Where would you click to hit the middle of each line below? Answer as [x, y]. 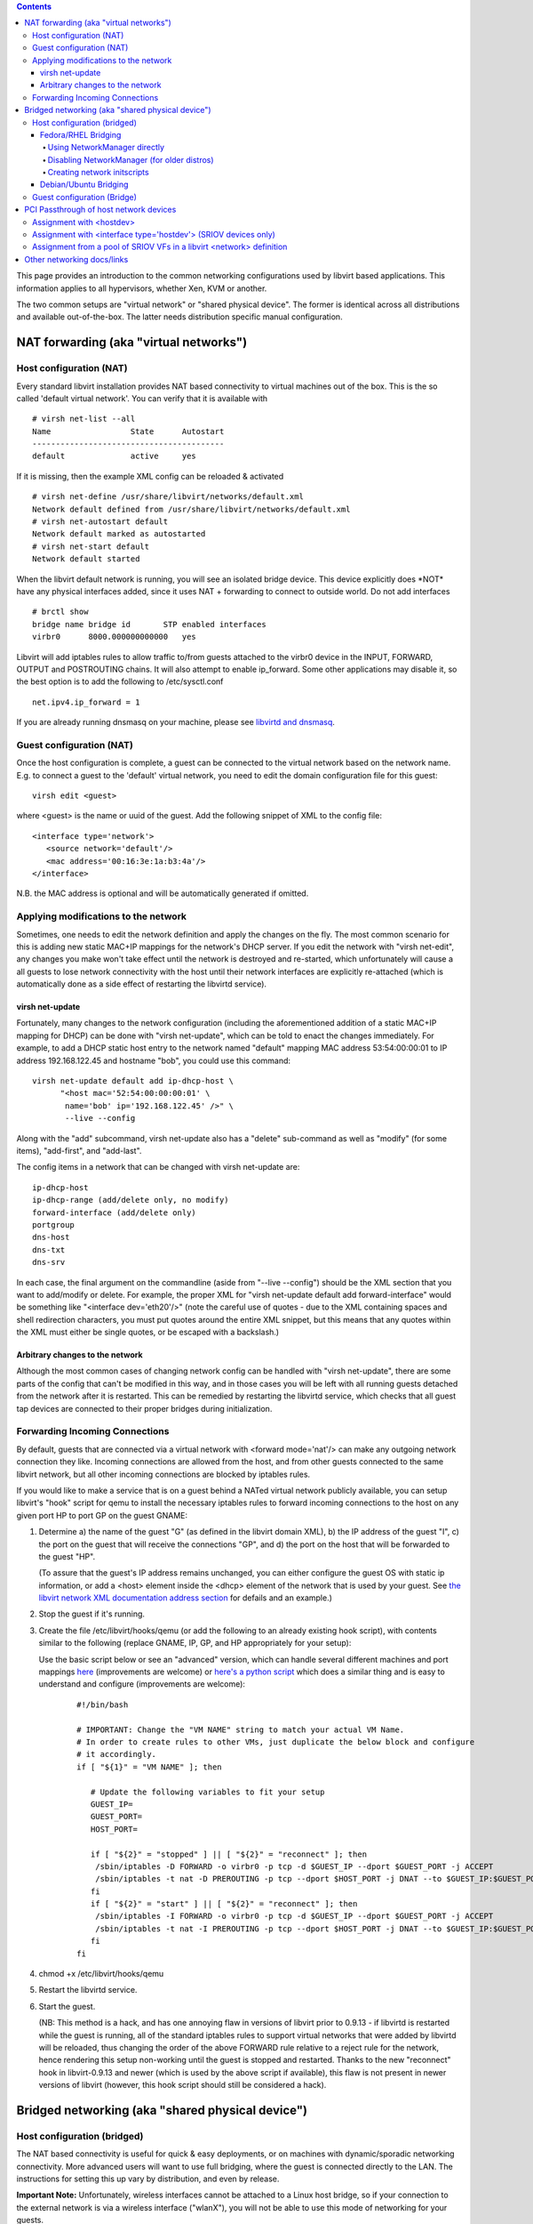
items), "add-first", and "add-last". [79, 1151]
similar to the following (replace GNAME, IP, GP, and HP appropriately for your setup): [195, 1643]
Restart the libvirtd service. [88, 1990]
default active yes [115, 456]
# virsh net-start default [91, 546]
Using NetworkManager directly [106, 148]
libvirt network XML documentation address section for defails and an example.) [186, 1598]
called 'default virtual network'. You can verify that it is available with [142, 398]
